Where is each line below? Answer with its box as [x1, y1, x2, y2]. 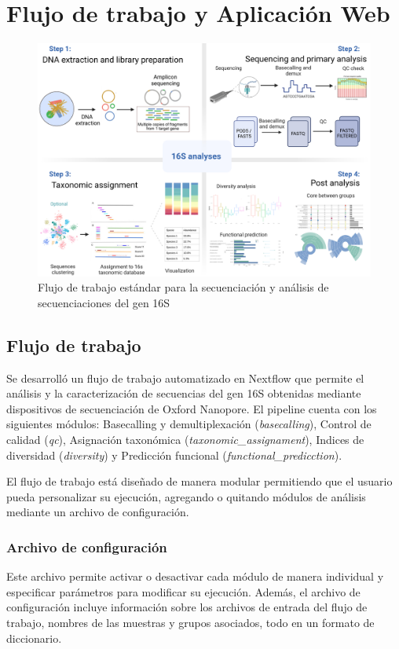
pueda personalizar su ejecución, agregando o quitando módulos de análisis [6, 488, 366, 504]
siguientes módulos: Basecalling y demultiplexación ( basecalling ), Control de [6, 416, 372, 432]
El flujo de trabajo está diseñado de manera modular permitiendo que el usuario [6, 473, 393, 489]
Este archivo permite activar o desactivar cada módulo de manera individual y [6, 568, 384, 585]
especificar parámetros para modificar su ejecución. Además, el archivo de [6, 583, 361, 599]
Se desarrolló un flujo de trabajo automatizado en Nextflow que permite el [6, 369, 364, 386]
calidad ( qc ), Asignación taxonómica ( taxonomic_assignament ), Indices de [6, 431, 364, 447]
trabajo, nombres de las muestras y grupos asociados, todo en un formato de [6, 614, 375, 630]
